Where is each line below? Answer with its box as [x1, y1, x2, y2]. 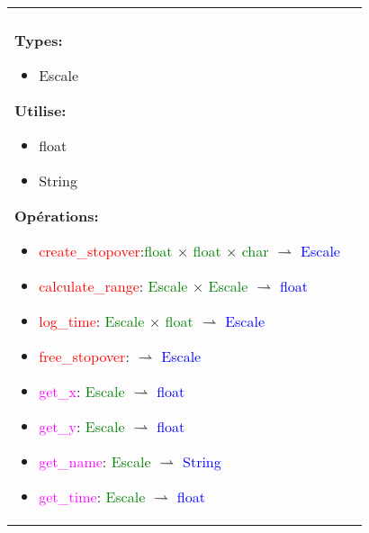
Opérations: [14, 205, 99, 226]
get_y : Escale [39, 416, 125, 437]
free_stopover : [39, 346, 130, 366]
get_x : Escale [39, 381, 125, 402]
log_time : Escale [39, 311, 145, 331]
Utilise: [14, 100, 67, 121]
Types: [14, 30, 63, 50]
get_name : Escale [39, 451, 151, 472]
